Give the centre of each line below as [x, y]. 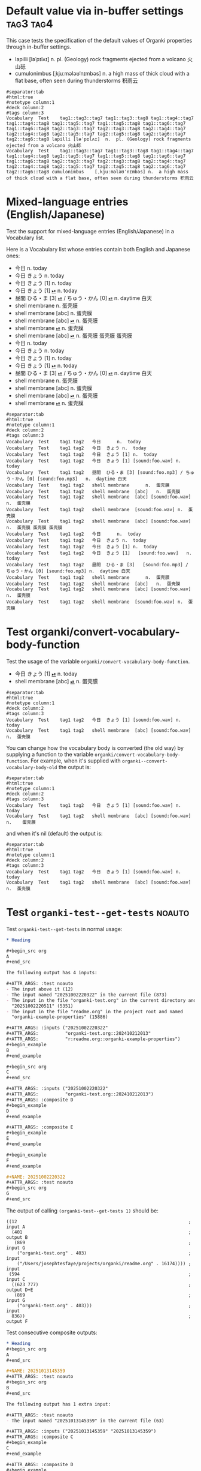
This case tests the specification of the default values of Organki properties [99, 40]
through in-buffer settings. [39, 47]
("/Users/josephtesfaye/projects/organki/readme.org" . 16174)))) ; [104, 1263]
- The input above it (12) [40, 989]
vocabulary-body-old [32, 767]
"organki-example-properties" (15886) [60, 1017]
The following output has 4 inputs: [52, 973]
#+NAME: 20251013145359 [36, 1371]
